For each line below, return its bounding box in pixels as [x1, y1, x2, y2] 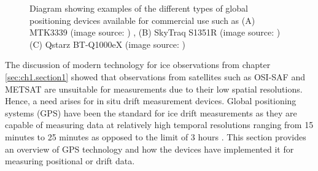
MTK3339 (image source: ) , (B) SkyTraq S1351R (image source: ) [29, 26, 281, 39]
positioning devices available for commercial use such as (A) [29, 13, 255, 26]
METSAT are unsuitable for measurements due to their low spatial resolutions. [5, 82, 303, 95]
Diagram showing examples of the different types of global [29, 2, 248, 14]
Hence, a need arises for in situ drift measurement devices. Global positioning [5, 94, 297, 107]
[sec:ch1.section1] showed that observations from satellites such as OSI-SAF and [5, 70, 305, 83]
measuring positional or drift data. [5, 154, 135, 167]
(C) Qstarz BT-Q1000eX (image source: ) [29, 37, 185, 50]
